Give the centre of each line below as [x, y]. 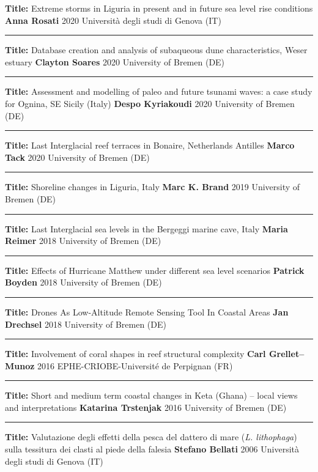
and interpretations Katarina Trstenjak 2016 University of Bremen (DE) [146, 407]
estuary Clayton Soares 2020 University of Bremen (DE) [115, 61]
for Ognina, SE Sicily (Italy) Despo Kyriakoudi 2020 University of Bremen [150, 103]
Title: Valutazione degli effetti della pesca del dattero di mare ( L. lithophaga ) [151, 437]
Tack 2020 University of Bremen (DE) [77, 157]
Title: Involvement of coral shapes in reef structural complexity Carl [135, 354]
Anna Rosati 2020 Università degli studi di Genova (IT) [113, 20]
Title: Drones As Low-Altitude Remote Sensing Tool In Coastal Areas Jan [147, 312]
